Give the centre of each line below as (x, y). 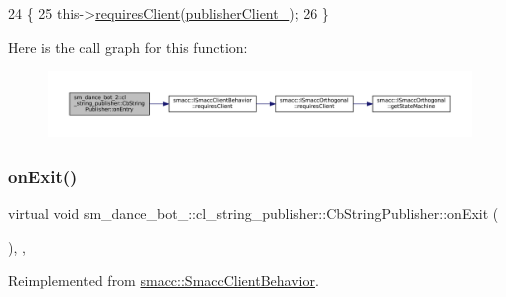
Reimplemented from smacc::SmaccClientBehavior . (163, 280)
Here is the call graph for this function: (128, 46)
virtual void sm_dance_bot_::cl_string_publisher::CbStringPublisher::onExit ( (253, 213)
